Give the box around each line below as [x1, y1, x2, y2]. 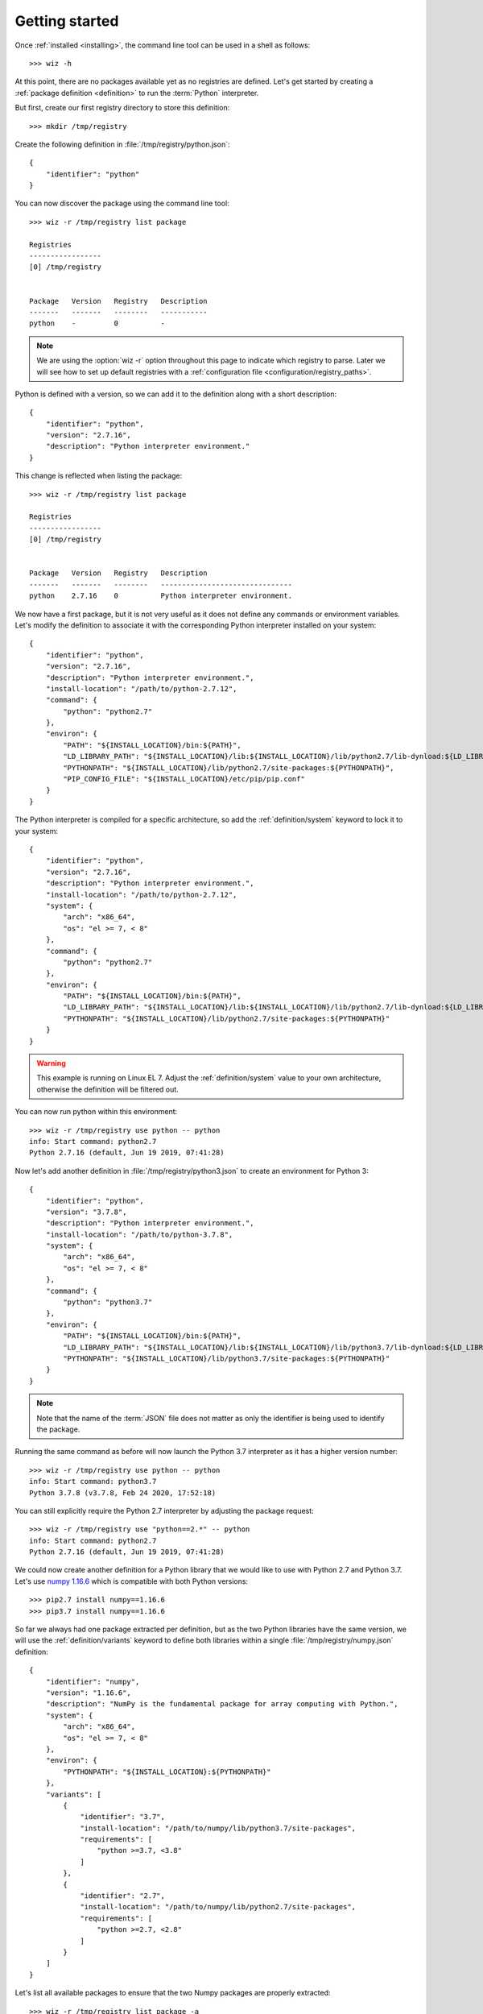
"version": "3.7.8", [45, 1207, 127, 1216]
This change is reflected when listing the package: [14, 471, 183, 481]
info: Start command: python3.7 [29, 1477, 157, 1486]
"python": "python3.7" [63, 1298, 153, 1307]
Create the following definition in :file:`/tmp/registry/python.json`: [14, 139, 230, 149]
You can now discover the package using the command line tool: [14, 198, 229, 209]
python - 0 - [29, 319, 165, 328]
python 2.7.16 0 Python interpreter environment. [29, 591, 293, 600]
